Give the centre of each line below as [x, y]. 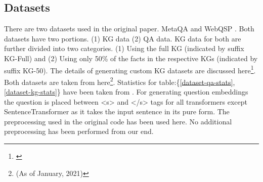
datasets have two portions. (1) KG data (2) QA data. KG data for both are [123, 38]
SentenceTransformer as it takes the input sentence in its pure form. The [117, 111]
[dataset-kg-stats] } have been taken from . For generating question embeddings [126, 92]
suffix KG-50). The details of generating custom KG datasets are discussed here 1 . [130, 69]
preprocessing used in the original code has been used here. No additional [118, 121]
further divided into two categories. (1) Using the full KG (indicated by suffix [124, 48]
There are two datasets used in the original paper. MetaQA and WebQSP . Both [129, 29]
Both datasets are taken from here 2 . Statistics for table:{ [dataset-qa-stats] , [120, 81]
